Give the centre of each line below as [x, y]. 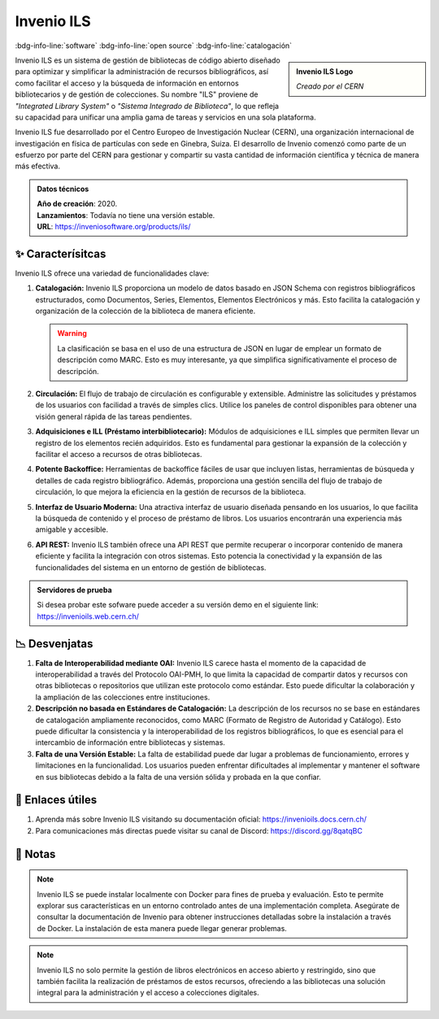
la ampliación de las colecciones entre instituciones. [123, 697]
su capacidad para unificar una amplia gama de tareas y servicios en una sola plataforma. [165, 117]
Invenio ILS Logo [325, 71]
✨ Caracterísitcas [61, 253]
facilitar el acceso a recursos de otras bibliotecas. [119, 454]
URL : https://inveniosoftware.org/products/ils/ [114, 227]
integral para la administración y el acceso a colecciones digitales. [148, 993]
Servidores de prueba [75, 590]
